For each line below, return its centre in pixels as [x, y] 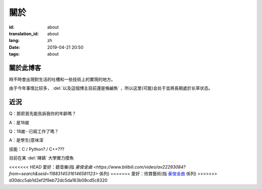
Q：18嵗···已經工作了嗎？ [34, 131]
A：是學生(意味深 [26, 140]
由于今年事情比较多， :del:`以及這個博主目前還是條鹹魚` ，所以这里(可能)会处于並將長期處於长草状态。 [111, 88]
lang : [14, 41]
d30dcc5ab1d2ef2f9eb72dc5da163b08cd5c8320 [58, 180]
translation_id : [24, 33]
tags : [14, 54]
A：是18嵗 [19, 122]
